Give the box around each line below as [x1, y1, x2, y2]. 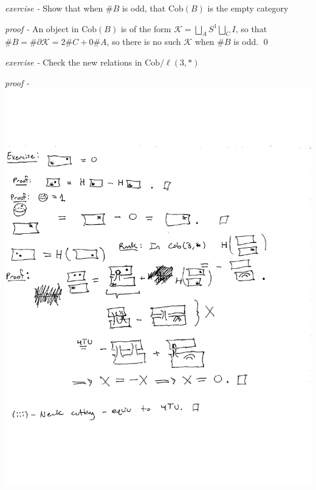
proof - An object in [5, 22, 79, 35]
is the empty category [207, 2, 289, 14]
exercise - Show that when [5, 2, 103, 14]
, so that [235, 22, 267, 35]
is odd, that [122, 2, 166, 14]
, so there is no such [106, 35, 181, 48]
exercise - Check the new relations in [5, 55, 142, 68]
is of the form [120, 22, 171, 35]
